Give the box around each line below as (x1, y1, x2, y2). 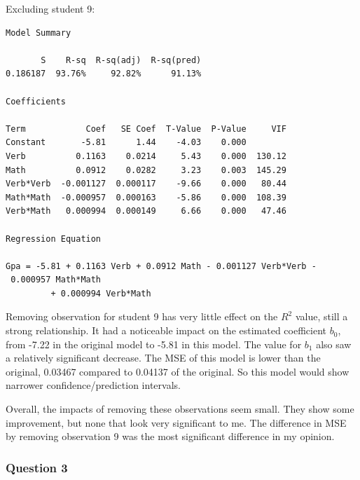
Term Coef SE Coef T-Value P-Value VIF (6, 123, 286, 134)
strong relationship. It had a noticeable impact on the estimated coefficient (6, 323, 327, 338)
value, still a (295, 309, 348, 324)
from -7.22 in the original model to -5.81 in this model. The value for (6, 336, 302, 351)
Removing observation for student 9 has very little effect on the (6, 309, 278, 324)
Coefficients (6, 96, 66, 107)
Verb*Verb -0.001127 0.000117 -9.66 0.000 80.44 (6, 179, 286, 189)
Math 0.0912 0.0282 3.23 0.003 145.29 (6, 165, 286, 175)
